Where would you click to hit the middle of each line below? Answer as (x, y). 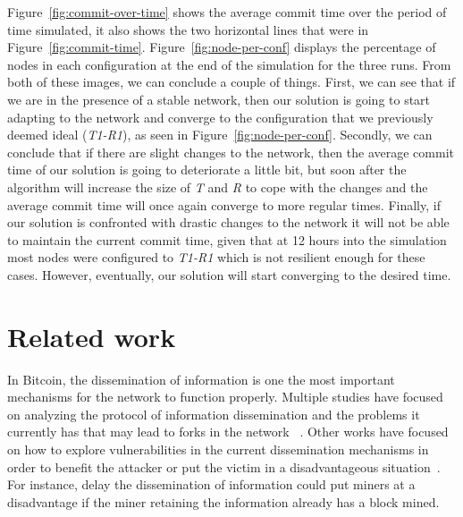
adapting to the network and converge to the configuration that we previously (220, 117)
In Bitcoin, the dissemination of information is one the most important (201, 379)
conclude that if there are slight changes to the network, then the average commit (231, 152)
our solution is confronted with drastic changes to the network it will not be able (228, 222)
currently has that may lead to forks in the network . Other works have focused (228, 432)
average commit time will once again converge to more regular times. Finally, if (224, 204)
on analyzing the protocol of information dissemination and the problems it (214, 414)
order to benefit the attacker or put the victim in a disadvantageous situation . (224, 466)
